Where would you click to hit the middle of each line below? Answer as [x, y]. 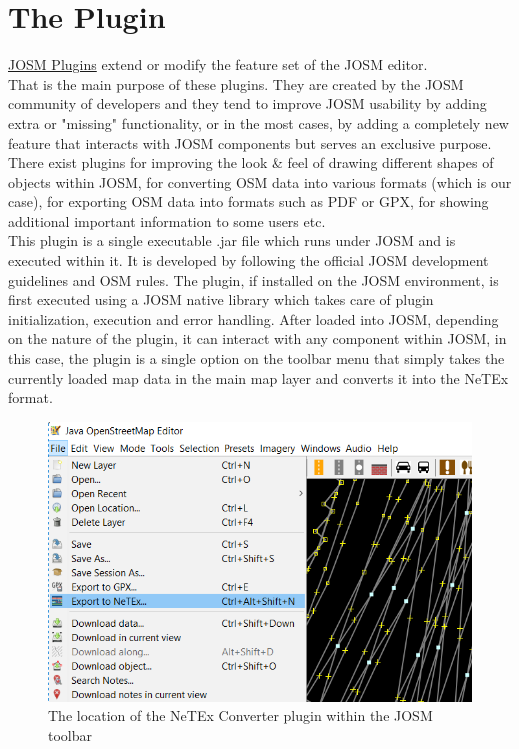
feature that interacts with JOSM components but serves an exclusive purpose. [250, 142]
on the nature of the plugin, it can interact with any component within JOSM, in [257, 338]
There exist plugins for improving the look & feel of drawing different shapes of [251, 162]
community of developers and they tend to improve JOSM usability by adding [247, 103]
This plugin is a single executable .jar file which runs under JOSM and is [232, 240]
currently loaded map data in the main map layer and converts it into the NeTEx [258, 377]
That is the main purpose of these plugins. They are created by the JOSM [236, 83]
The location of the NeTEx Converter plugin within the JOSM [240, 715]
